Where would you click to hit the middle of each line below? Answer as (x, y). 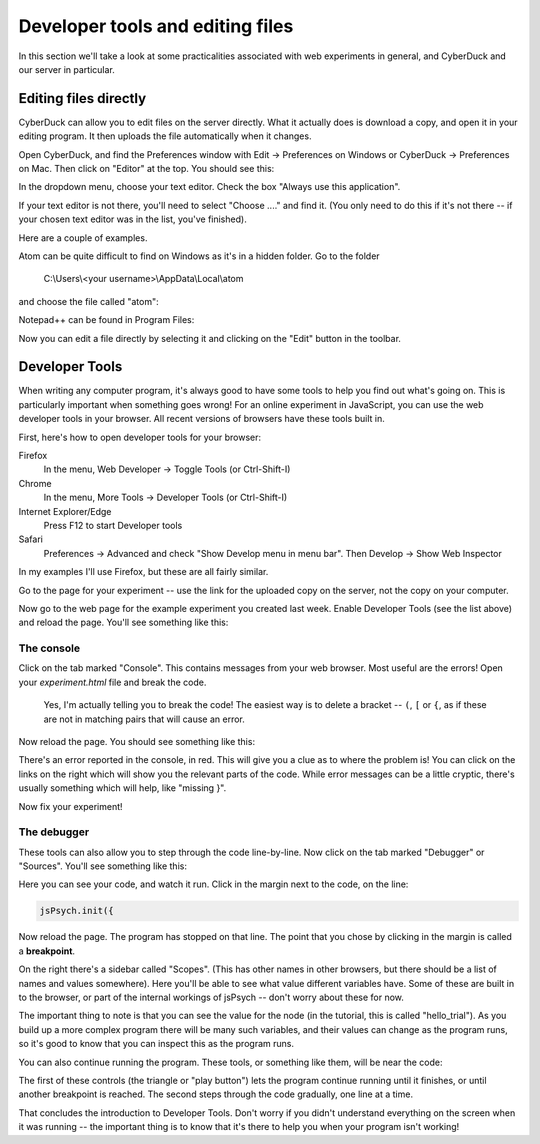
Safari (31, 539)
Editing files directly (82, 98)
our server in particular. (66, 69)
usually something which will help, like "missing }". (122, 788)
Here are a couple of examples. (83, 237)
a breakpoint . (46, 951)
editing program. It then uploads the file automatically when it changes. (165, 136)
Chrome (35, 483)
